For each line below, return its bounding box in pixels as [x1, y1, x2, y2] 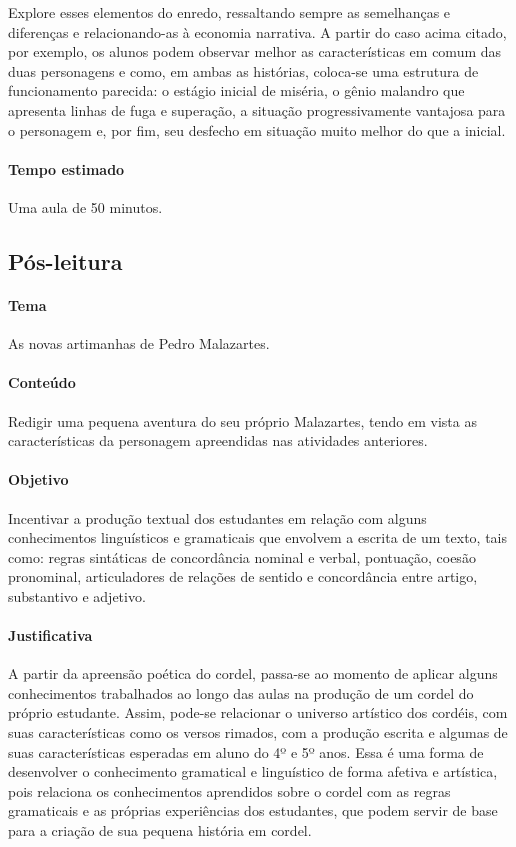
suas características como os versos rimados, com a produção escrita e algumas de [8, 722, 508, 743]
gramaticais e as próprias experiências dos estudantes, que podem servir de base [8, 800, 498, 821]
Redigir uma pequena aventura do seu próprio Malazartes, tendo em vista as [8, 410, 477, 431]
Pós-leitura [8, 245, 123, 276]
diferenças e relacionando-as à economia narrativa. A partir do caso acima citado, [8, 21, 507, 42]
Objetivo [8, 469, 69, 490]
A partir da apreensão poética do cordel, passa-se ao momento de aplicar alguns [8, 663, 498, 684]
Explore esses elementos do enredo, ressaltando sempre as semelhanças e [8, 2, 451, 22]
